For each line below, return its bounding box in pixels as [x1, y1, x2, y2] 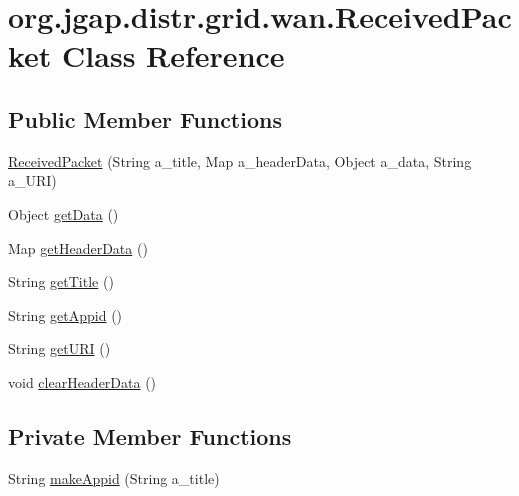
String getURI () [8, 338, 111, 359]
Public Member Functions [8, 103, 282, 134]
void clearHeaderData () [8, 371, 157, 392]
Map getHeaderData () [8, 237, 148, 258]
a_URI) [8, 170, 57, 191]
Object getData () [8, 203, 119, 224]
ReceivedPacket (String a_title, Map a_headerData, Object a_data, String [8, 150, 472, 171]
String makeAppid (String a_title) [8, 467, 220, 488]
